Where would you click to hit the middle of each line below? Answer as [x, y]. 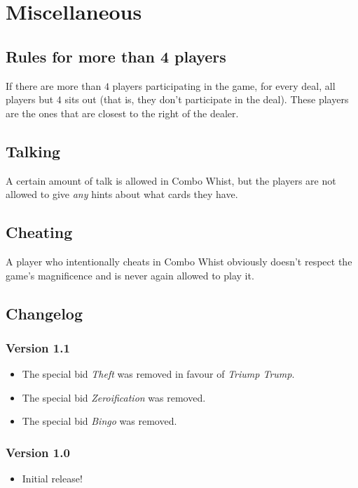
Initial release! [52, 479]
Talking [33, 151]
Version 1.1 [38, 347]
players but [30, 99]
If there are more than [54, 85]
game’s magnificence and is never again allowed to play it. [130, 275]
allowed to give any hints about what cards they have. [122, 194]
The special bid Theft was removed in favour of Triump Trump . [158, 374]
